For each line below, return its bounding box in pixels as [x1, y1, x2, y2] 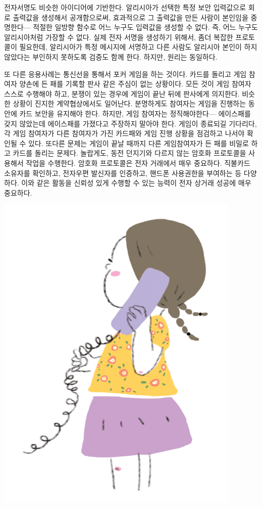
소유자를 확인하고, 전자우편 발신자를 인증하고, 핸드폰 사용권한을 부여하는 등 [4, 167, 242, 178]
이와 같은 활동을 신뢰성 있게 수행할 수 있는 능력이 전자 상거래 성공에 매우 [21, 177, 251, 188]
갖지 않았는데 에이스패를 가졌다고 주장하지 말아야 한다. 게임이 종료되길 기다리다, [4, 118, 257, 128]
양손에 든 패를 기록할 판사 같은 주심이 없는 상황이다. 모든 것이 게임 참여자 [19, 78, 251, 89]
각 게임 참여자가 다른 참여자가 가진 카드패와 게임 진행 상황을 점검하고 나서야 [4, 128, 245, 139]
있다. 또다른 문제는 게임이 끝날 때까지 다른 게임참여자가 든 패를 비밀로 [28, 137, 249, 148]
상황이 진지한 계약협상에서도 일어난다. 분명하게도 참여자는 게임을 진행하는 [13, 98, 246, 109]
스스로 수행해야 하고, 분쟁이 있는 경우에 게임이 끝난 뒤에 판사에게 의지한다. [4, 88, 240, 99]
